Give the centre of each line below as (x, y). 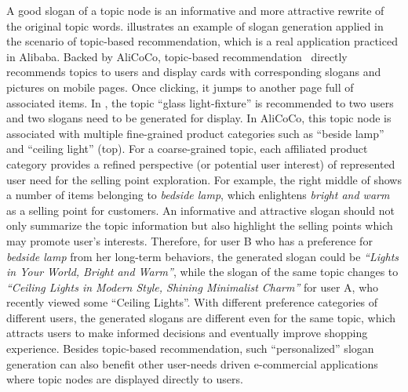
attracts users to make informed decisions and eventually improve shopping (187, 333)
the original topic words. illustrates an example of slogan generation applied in (195, 25)
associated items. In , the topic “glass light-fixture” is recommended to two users (200, 102)
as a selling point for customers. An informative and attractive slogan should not (200, 210)
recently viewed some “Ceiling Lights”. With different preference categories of (192, 302)
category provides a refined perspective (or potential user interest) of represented (201, 163)
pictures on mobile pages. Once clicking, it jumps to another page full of (180, 87)
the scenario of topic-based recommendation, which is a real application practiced (202, 41)
